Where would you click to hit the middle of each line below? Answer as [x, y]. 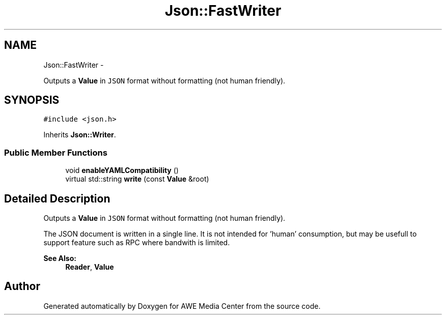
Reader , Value [90, 267]
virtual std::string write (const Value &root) [137, 179]
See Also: [60, 258]
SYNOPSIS [32, 100]
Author [22, 286]
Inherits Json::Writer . [80, 135]
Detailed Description [57, 198]
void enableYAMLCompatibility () [122, 170]
